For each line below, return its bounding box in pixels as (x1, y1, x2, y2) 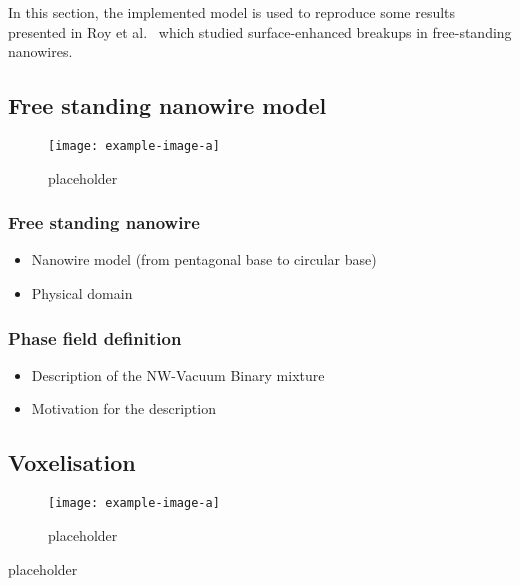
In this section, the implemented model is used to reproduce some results (8, 2, 456, 22)
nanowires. (8, 41, 73, 62)
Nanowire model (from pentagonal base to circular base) (31, 249, 377, 270)
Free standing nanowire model (8, 90, 327, 121)
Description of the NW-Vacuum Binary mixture (31, 364, 325, 385)
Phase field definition (8, 325, 182, 350)
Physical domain (31, 283, 133, 304)
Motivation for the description (31, 398, 216, 419)
